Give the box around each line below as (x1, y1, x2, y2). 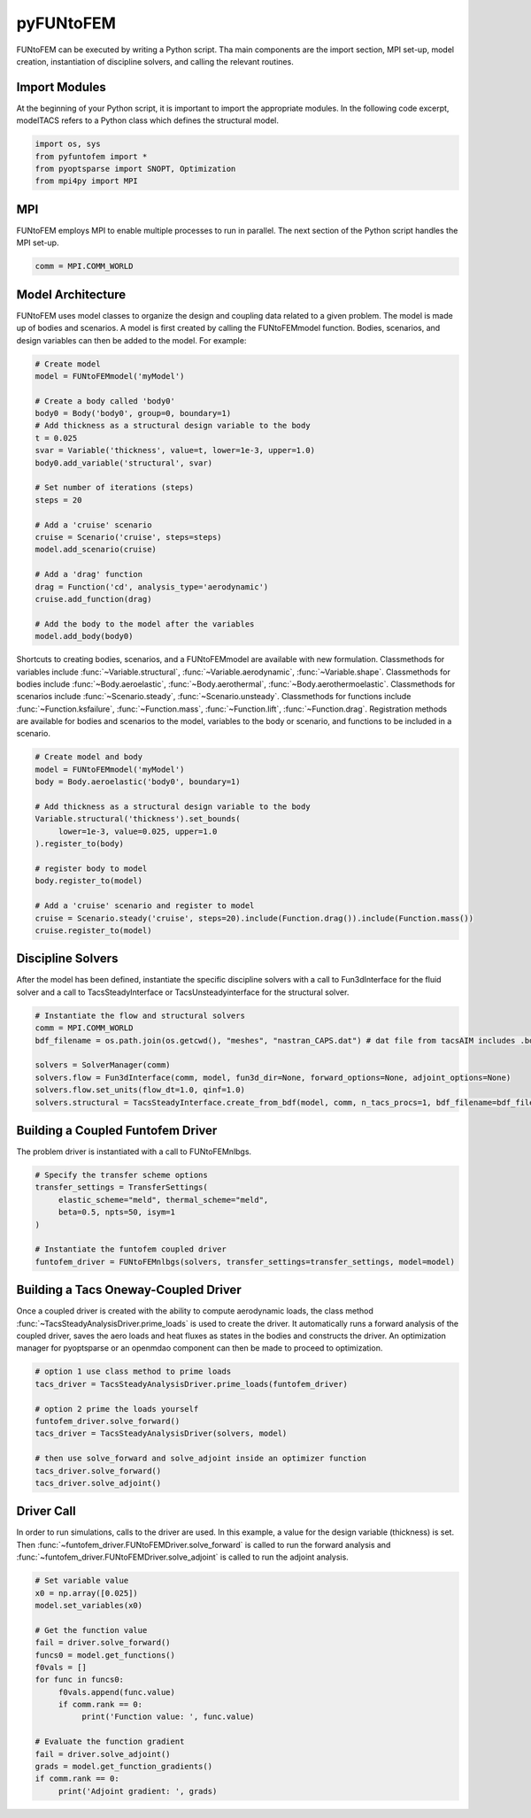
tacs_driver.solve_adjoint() (35, 1478, 162, 1488)
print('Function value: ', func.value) (81, 1712, 255, 1722)
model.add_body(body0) (35, 631, 134, 642)
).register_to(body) (35, 839, 124, 849)
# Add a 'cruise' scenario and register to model (35, 901, 255, 911)
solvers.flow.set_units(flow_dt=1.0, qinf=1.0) (35, 1085, 245, 1095)
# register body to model (35, 863, 148, 874)
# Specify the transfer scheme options (35, 1170, 208, 1180)
